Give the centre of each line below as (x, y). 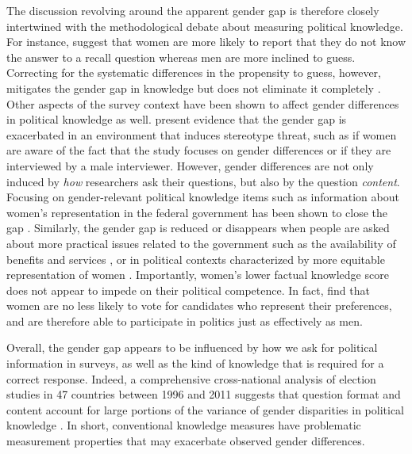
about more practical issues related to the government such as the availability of (201, 243)
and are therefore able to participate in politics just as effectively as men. (185, 320)
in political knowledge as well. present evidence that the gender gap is (177, 119)
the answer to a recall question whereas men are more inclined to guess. (181, 57)
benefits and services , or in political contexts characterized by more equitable (196, 259)
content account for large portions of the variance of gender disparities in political (205, 409)
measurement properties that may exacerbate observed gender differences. (186, 441)
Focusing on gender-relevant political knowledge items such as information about (203, 197)
